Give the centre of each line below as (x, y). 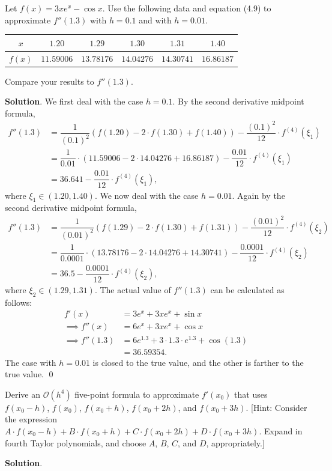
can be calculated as (247, 290)
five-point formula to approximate (137, 394)
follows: (19, 302)
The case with (31, 362)
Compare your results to (50, 81)
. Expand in (281, 431)
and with (155, 20)
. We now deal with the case (146, 195)
